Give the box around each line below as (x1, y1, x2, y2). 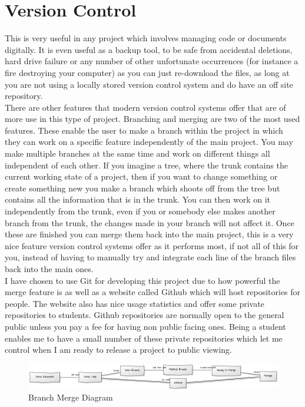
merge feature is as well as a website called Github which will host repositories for (5, 286, 301, 298)
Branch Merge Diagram (28, 391, 113, 403)
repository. (5, 90, 43, 102)
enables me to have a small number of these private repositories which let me (5, 332, 283, 344)
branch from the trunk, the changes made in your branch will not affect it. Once (5, 216, 294, 229)
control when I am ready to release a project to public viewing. (5, 343, 232, 356)
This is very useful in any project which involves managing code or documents (5, 32, 287, 44)
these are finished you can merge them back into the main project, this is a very (5, 228, 294, 240)
